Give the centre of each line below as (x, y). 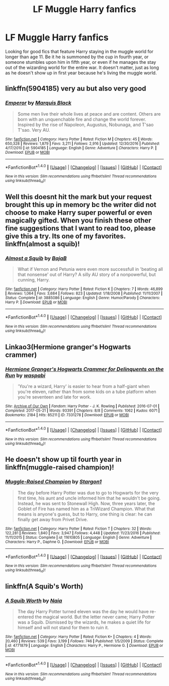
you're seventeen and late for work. (54, 397)
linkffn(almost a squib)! (43, 244)
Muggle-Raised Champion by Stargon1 (54, 482)
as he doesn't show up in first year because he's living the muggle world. (81, 73)
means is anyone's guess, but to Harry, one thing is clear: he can (85, 514)
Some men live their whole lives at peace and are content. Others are (89, 114)
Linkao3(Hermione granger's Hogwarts (68, 347)
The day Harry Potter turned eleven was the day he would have (83, 612)
